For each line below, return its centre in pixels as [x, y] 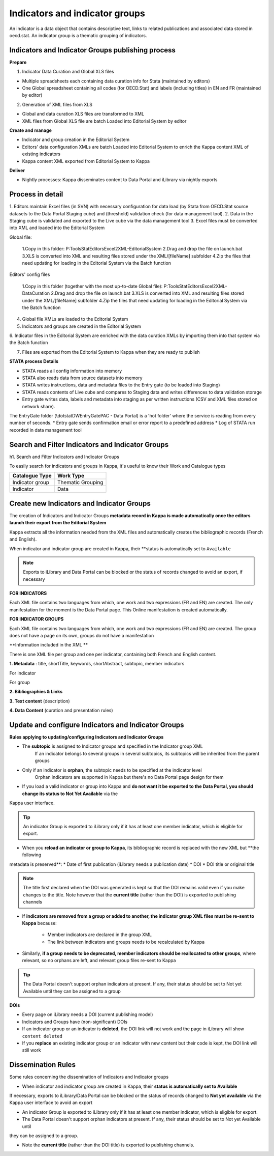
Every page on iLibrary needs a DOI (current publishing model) [88, 1014]
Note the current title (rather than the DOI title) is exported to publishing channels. [108, 1145]
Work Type [71, 476]
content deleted [42, 1036]
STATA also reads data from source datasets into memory [82, 378]
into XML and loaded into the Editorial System [57, 228]
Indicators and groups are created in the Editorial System [82, 326]
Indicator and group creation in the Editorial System [76, 139]
